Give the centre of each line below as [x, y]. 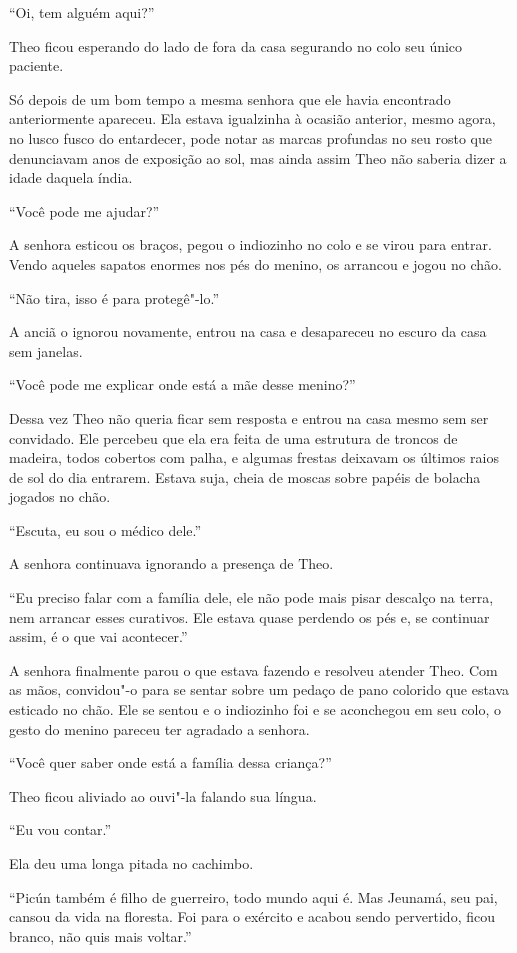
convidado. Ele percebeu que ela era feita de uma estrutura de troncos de [233, 437]
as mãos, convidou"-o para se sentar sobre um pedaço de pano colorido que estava [259, 689]
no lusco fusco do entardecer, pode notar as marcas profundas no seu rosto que [250, 137]
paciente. [36, 65]
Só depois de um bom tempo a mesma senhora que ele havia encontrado [230, 98]
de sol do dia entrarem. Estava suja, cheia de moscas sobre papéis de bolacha [245, 476]
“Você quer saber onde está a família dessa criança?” [170, 762]
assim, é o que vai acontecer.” [98, 636]
